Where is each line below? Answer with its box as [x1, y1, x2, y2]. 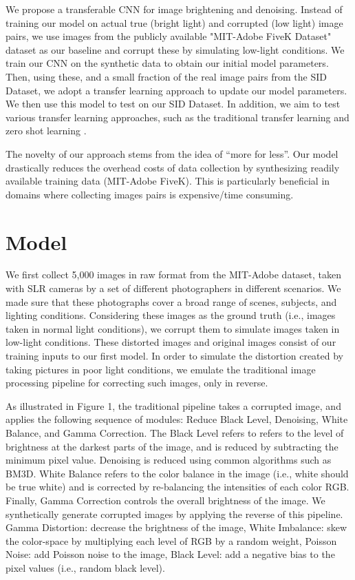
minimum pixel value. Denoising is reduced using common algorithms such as [6, 453, 332, 467]
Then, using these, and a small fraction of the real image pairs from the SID [6, 69, 327, 83]
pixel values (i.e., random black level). [6, 560, 165, 574]
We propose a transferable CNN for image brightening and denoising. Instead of [6, 2, 343, 16]
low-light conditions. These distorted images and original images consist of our [6, 335, 336, 349]
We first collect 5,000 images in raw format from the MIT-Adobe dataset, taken [6, 267, 342, 282]
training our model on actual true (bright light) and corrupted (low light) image [6, 15, 343, 30]
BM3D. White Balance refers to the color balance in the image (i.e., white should [6, 466, 349, 480]
